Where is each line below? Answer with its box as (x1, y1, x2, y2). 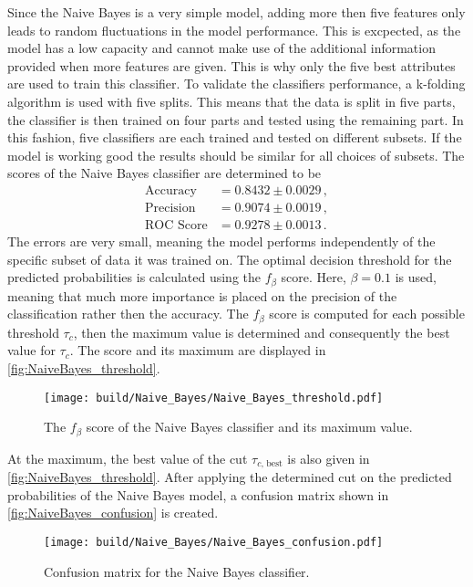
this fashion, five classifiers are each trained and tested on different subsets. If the (7, 128, 462, 147)
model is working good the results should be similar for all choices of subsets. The (7, 145, 465, 164)
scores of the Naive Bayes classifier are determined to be (7, 163, 322, 183)
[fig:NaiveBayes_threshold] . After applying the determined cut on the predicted (7, 467, 452, 487)
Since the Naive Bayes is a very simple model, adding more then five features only (7, 3, 466, 21)
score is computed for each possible (269, 304, 465, 323)
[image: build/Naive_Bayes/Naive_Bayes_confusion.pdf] (44, 535, 384, 549)
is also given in (287, 448, 370, 467)
